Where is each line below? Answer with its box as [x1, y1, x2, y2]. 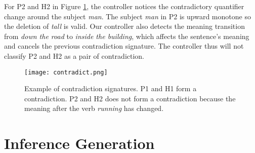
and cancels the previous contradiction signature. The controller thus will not [4, 41, 244, 51]
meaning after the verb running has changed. [24, 103, 164, 113]
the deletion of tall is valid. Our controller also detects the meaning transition [4, 21, 245, 31]
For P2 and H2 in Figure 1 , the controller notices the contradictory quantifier [4, 1, 244, 11]
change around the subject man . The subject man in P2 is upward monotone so [4, 11, 251, 21]
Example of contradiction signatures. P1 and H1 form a [24, 83, 197, 94]
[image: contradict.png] [24, 68, 108, 76]
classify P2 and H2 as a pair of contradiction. [4, 50, 145, 61]
